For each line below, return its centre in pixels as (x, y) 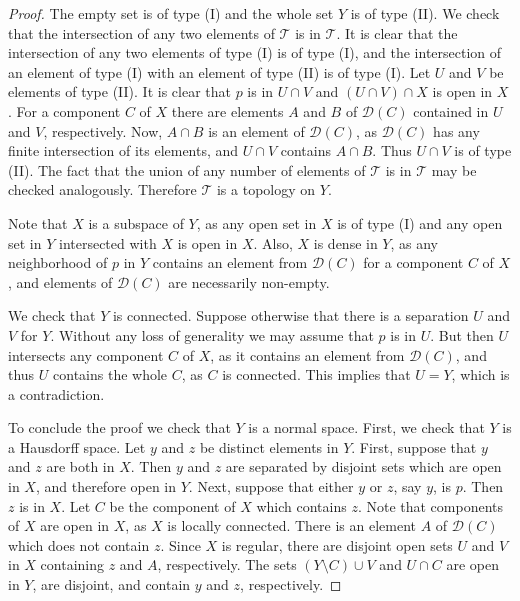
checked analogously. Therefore (102, 189)
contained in (451, 110)
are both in (80, 466)
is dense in (345, 242)
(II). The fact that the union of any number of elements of (187, 169)
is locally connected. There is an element (292, 525)
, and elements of (60, 281)
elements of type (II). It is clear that (119, 91)
